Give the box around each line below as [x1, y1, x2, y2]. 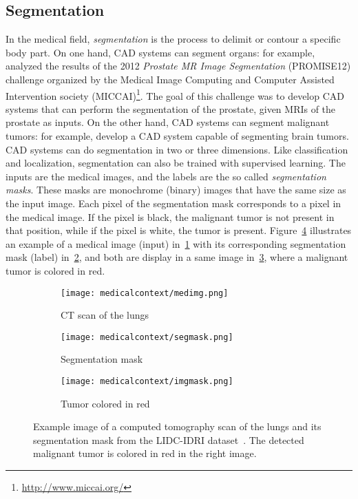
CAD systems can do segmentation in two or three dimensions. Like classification [6, 142, 348, 156]
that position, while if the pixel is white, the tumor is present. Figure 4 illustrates [6, 223, 352, 237]
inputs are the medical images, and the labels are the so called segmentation [6, 169, 326, 183]
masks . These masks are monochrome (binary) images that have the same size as [6, 182, 346, 197]
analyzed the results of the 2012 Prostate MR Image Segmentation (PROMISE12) [6, 59, 351, 73]
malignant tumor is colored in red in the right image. [33, 446, 257, 460]
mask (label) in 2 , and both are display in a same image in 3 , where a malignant [6, 250, 348, 264]
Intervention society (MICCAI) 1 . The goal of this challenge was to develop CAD [6, 86, 344, 103]
